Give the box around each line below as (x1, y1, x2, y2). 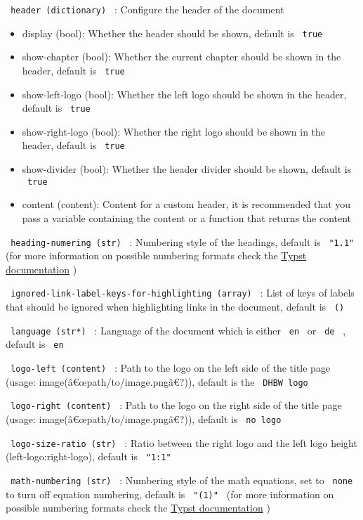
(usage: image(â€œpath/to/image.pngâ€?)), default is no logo (6, 411, 282, 426)
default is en (6, 337, 64, 351)
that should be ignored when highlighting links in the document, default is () (6, 299, 345, 313)
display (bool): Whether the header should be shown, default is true (22, 25, 323, 40)
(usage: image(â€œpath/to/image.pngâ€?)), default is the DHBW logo (6, 374, 308, 389)
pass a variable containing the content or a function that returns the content (22, 210, 352, 225)
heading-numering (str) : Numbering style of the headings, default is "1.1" (11, 234, 355, 249)
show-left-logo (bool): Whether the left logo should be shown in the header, (22, 86, 347, 101)
